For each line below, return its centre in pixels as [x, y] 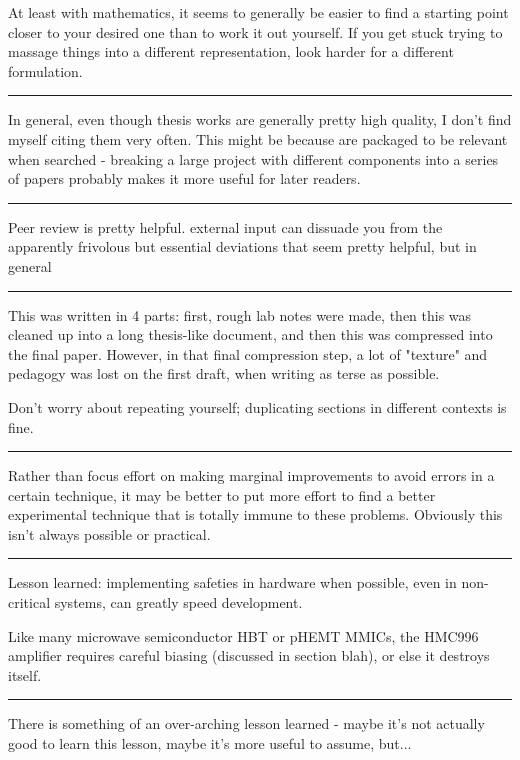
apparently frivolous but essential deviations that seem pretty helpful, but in [242, 246]
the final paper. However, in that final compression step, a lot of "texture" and [248, 353]
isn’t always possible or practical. [109, 533]
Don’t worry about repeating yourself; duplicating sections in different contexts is [257, 406]
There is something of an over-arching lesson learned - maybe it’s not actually [246, 723]
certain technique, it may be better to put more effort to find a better [222, 494]
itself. [25, 674]
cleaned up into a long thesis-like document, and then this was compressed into [250, 334]
